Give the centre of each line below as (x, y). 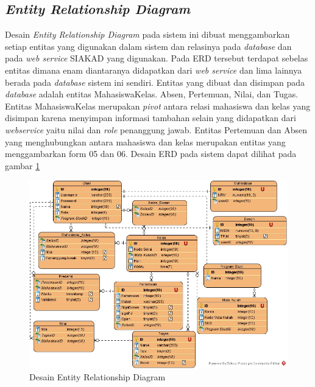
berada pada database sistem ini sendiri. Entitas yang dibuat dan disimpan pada (155, 82)
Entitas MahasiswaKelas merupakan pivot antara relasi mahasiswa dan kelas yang (158, 106)
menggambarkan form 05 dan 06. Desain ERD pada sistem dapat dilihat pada (151, 154)
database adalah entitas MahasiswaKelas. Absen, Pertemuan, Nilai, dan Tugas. (152, 94)
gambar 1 (23, 165)
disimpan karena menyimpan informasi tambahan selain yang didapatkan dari (150, 118)
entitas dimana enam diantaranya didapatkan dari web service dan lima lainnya (154, 70)
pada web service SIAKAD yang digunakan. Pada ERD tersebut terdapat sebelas (157, 58)
